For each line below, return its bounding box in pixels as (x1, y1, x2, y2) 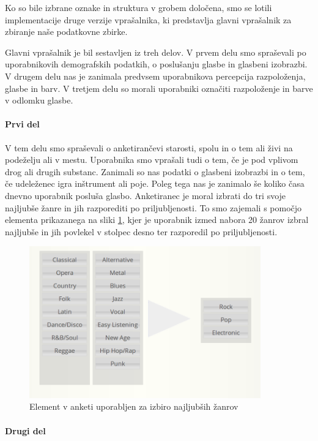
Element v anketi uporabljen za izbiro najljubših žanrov (29, 400, 239, 413)
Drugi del (5, 424, 46, 437)
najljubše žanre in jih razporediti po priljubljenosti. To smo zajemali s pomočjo (5, 201, 302, 214)
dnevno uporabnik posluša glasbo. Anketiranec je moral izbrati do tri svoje (5, 189, 286, 202)
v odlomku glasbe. (5, 94, 73, 107)
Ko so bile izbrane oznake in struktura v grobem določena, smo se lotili (5, 1, 272, 13)
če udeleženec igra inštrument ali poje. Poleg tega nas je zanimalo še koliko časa (5, 177, 305, 190)
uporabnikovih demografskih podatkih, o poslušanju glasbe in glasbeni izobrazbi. (5, 58, 308, 70)
